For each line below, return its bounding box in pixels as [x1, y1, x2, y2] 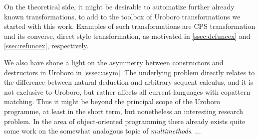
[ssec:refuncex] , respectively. [4, 40, 89, 51]
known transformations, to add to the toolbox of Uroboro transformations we [4, 11, 241, 21]
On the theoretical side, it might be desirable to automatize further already [4, 1, 235, 11]
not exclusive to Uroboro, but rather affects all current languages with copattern [4, 86, 251, 97]
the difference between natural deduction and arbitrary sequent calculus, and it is [4, 77, 254, 87]
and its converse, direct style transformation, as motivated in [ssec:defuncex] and [4, 30, 251, 41]
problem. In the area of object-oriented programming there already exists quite [4, 116, 246, 126]
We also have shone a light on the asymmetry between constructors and [4, 57, 224, 67]
